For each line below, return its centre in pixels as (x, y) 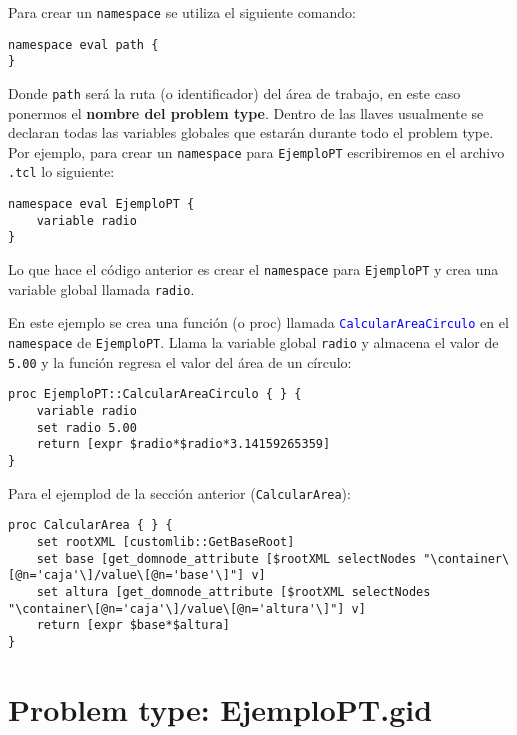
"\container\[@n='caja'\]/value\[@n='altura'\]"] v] (187, 608)
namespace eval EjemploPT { (101, 204)
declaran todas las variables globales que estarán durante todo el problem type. (251, 132)
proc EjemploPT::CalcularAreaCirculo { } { (155, 394)
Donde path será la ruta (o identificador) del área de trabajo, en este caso (234, 92)
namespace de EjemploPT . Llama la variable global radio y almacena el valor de (253, 342)
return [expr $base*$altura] (133, 625)
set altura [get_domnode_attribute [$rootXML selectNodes (233, 591)
